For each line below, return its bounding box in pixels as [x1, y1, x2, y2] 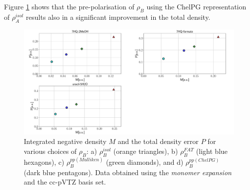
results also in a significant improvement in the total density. [26, 11, 210, 22]
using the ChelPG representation [146, 1, 247, 11]
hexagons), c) [24, 157, 64, 167]
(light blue [196, 145, 228, 156]
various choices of [24, 145, 77, 156]
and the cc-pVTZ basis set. [24, 177, 106, 187]
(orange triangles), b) [113, 145, 178, 156]
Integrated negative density [24, 136, 107, 146]
